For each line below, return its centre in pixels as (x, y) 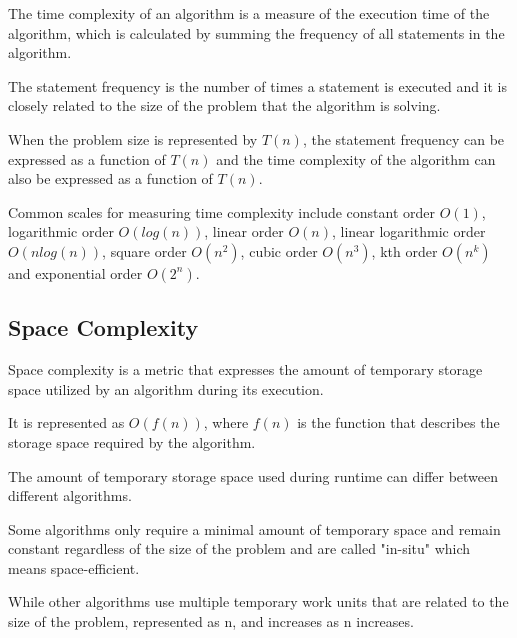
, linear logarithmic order (408, 231)
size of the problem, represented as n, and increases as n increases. (211, 621)
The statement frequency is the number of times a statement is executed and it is (258, 85)
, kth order (404, 250)
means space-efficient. (74, 567)
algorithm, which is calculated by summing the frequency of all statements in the (256, 32)
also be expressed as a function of (110, 178)
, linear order (244, 231)
